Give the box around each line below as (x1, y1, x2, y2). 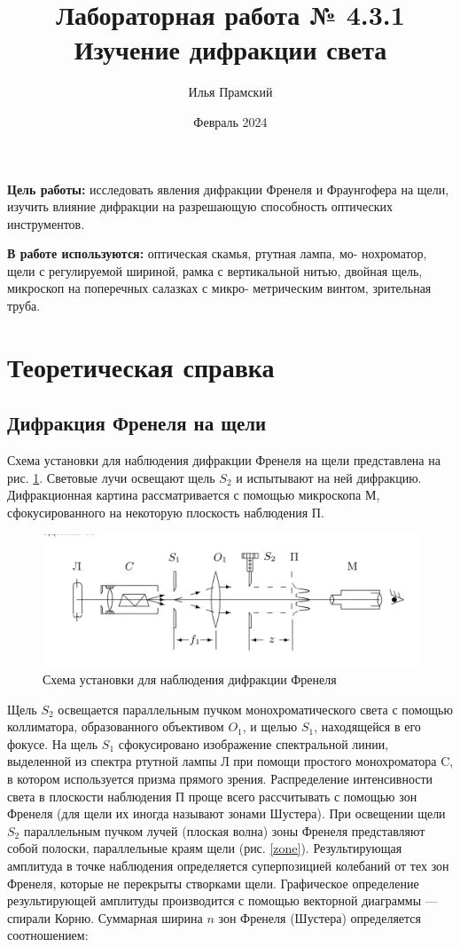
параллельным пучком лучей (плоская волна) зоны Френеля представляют (23, 821, 425, 840)
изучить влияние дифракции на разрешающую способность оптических (7, 197, 393, 216)
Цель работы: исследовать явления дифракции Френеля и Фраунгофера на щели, (7, 179, 449, 198)
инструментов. (7, 214, 85, 233)
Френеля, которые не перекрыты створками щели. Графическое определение (7, 873, 419, 892)
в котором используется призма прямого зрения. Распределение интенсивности (7, 769, 433, 788)
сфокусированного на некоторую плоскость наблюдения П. (7, 503, 324, 522)
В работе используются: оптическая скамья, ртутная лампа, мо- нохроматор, (7, 244, 427, 263)
